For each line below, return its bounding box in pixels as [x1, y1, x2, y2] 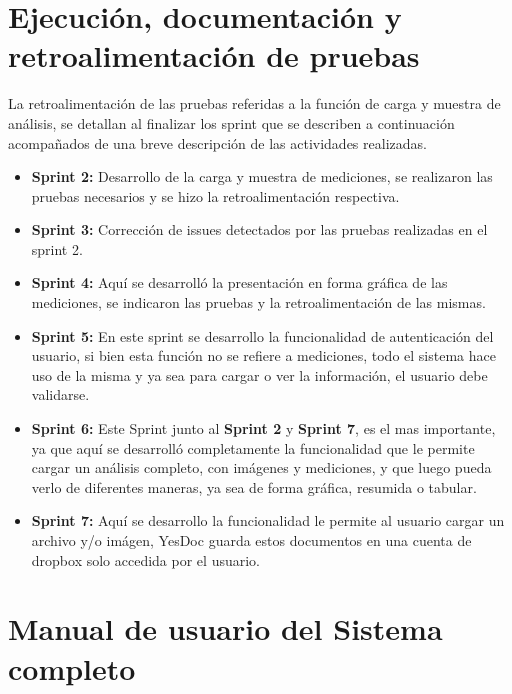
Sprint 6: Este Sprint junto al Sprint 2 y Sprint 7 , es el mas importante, [31, 418, 496, 439]
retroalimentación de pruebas [8, 35, 420, 76]
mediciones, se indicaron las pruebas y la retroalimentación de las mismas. [31, 292, 486, 313]
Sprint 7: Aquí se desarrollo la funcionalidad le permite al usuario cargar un [31, 510, 505, 531]
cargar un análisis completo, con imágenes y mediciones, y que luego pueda [31, 457, 492, 478]
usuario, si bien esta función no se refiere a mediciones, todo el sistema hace [31, 345, 496, 366]
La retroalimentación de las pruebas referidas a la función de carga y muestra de [8, 93, 501, 114]
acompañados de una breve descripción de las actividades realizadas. [8, 132, 427, 153]
